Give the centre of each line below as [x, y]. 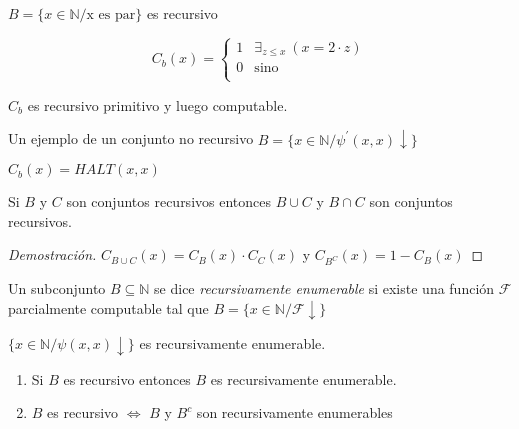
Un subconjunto [57, 288]
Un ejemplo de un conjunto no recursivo [131, 138]
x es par [111, 15]
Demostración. [52, 254]
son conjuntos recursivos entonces [168, 201]
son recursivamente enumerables [294, 412]
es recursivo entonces [127, 378]
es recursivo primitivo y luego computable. [157, 104]
